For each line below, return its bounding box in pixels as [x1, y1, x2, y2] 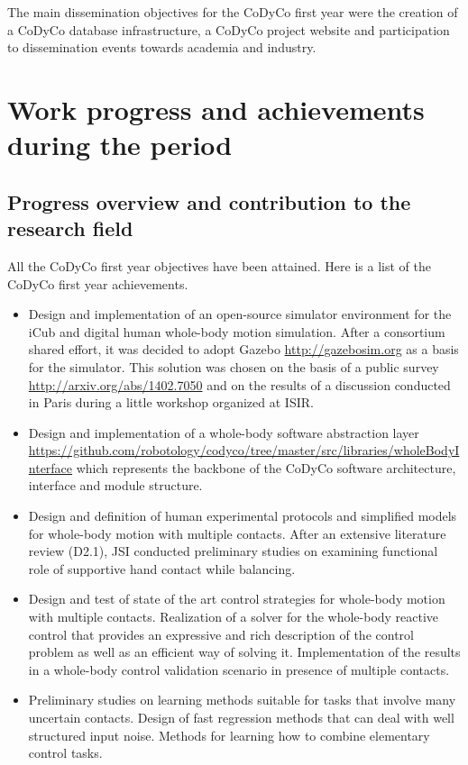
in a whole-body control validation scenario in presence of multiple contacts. [28, 660, 450, 678]
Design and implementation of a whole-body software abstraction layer [28, 423, 419, 442]
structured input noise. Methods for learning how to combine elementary [28, 725, 430, 744]
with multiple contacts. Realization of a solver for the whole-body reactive [28, 607, 439, 626]
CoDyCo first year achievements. [7, 274, 188, 293]
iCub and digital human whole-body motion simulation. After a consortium [28, 322, 445, 341]
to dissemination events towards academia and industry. [7, 38, 317, 57]
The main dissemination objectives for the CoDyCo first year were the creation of [7, 3, 458, 21]
